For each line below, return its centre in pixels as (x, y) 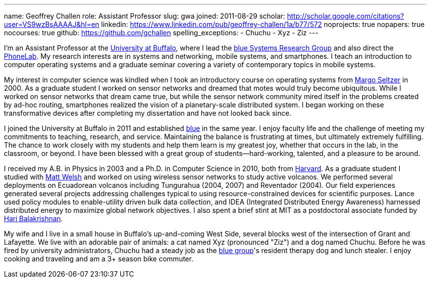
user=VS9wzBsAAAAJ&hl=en (52, 24)
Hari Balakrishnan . (33, 218)
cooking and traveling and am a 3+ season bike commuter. (99, 259)
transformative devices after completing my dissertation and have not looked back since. (148, 113)
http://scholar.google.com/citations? (345, 16)
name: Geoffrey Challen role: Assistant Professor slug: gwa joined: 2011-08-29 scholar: (145, 16)
